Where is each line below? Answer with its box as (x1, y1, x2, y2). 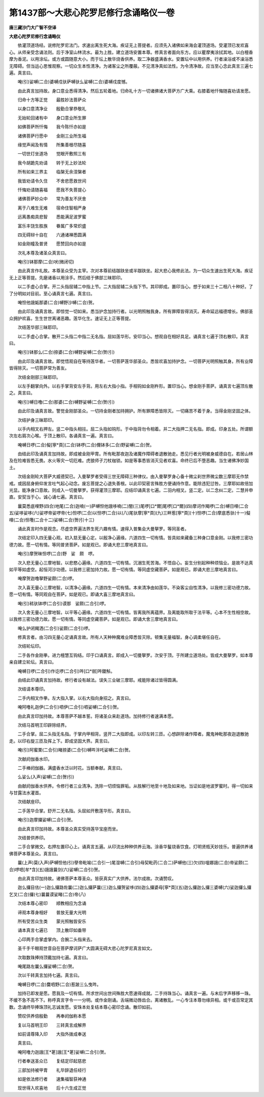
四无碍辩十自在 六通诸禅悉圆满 (17, 232, 87, 238)
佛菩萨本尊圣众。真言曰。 (9, 851, 61, 856)
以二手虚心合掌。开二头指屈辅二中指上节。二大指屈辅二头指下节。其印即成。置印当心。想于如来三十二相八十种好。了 (17, 284, 253, 290)
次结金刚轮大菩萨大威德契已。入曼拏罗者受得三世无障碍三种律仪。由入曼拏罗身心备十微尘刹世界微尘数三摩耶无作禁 (17, 473, 249, 480)
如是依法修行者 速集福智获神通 (17, 1076, 87, 1082)
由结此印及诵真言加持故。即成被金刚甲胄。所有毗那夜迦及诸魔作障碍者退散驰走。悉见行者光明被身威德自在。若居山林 (17, 451, 253, 457)
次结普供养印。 (17, 835, 48, 841)
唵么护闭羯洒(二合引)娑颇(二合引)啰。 (17, 625, 93, 631)
